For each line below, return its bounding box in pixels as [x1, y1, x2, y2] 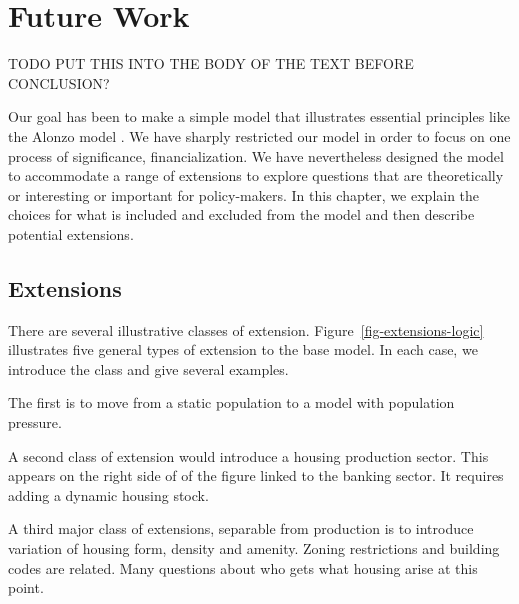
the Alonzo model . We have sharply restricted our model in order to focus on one [8, 125, 511, 146]
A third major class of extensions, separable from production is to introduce [8, 518, 474, 539]
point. [8, 577, 44, 598]
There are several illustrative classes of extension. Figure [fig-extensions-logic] [8, 319, 484, 340]
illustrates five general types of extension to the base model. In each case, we [8, 339, 478, 360]
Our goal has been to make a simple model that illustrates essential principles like [8, 106, 510, 127]
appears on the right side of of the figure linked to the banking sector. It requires [8, 465, 504, 486]
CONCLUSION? [8, 72, 110, 93]
